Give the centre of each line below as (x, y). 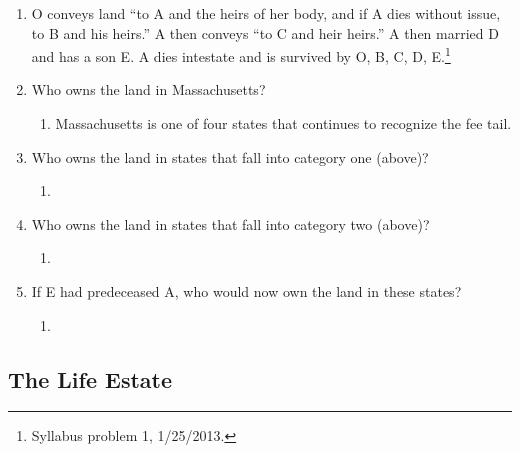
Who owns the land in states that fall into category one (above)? (230, 156)
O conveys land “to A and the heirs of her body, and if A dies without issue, (266, 13)
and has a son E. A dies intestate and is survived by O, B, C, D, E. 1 (241, 54)
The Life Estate (90, 378)
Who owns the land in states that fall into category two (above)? (230, 223)
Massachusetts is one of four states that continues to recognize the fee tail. (283, 123)
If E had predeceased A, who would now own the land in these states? (246, 291)
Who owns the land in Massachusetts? (148, 89)
